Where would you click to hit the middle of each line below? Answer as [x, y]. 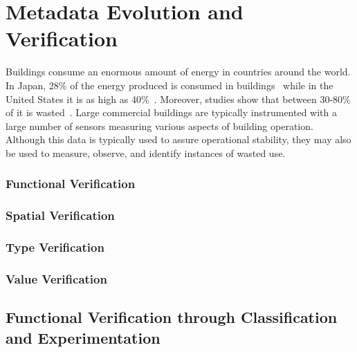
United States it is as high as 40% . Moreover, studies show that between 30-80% [178, 99]
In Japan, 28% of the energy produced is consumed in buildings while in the [170, 85]
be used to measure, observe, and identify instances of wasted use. [146, 152]
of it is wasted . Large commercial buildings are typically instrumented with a [171, 112]
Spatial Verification [60, 215]
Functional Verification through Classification [172, 317]
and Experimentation [83, 337]
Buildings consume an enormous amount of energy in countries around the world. [178, 72]
